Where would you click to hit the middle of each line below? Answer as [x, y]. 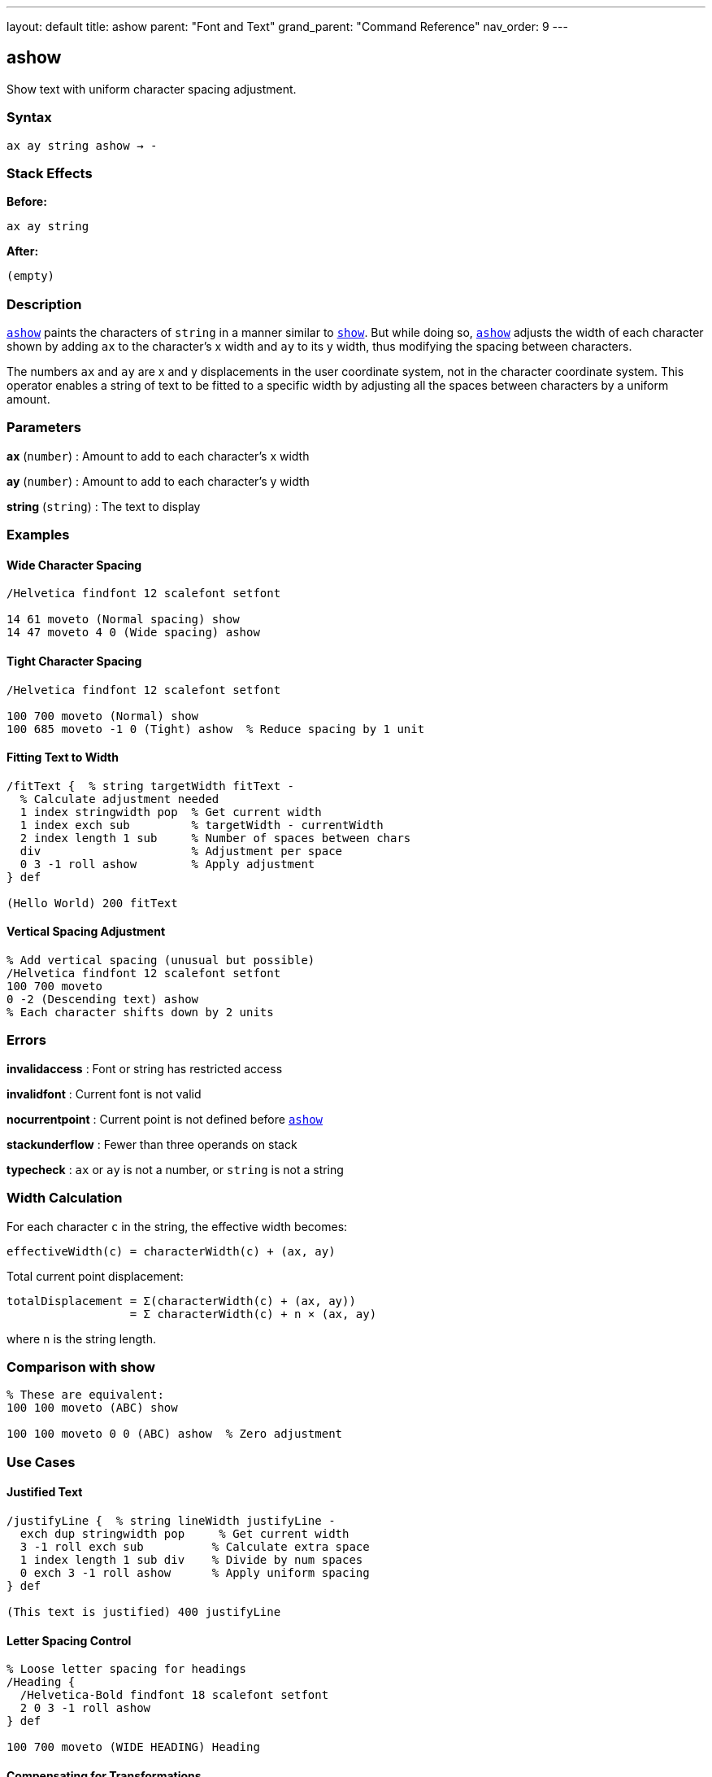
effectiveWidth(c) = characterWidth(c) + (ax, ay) [171, 1251]
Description [44, 304]
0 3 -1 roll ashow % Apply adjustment [167, 864]
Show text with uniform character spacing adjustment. [152, 89]
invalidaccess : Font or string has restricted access [145, 1068]
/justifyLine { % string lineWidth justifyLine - [171, 1520]
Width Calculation [65, 1198]
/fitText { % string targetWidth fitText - [151, 786]
